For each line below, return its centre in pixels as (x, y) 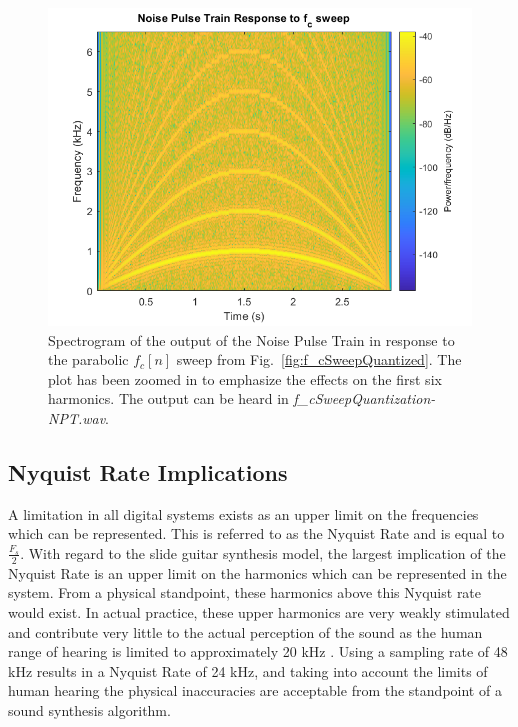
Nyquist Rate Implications (148, 471)
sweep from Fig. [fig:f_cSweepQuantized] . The (319, 359)
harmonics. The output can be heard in (168, 398)
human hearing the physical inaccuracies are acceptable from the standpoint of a (255, 690)
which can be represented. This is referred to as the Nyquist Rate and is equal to (256, 533)
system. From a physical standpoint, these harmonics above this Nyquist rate (245, 592)
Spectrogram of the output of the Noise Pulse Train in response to (251, 339)
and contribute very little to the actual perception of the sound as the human (245, 631)
